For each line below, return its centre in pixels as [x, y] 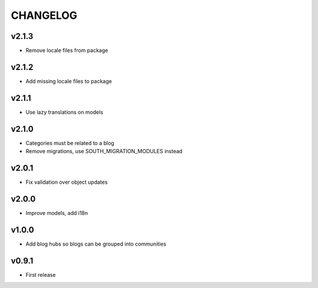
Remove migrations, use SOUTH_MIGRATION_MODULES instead [104, 151]
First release [41, 274]
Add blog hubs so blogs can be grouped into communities [96, 244]
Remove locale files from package [67, 51]
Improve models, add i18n [57, 213]
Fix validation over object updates [67, 182]
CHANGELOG [44, 15]
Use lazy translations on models [64, 112]
